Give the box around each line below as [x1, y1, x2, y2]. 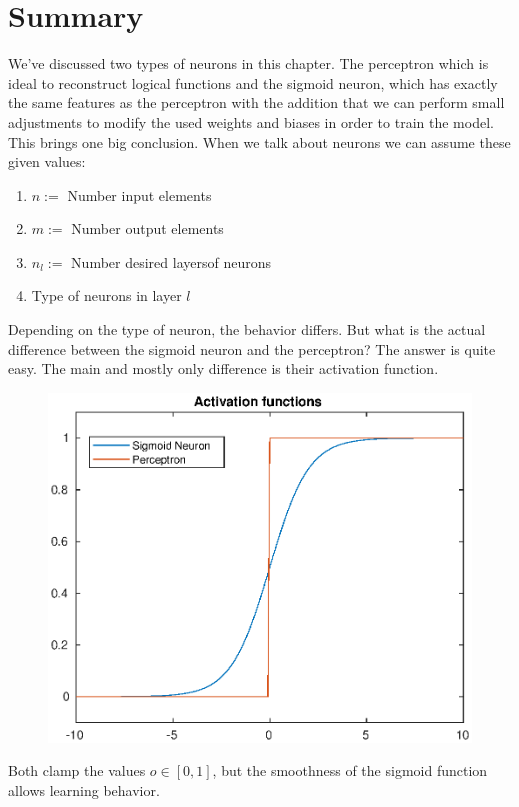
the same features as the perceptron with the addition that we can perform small [8, 92, 505, 113]
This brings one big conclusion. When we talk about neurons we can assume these [8, 131, 511, 152]
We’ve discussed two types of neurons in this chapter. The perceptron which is [8, 53, 489, 74]
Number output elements [71, 218, 224, 239]
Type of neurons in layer [31, 285, 182, 306]
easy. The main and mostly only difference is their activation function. [8, 358, 439, 379]
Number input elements [67, 184, 212, 205]
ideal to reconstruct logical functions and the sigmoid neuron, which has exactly [8, 72, 498, 93]
